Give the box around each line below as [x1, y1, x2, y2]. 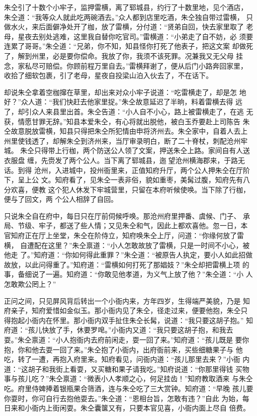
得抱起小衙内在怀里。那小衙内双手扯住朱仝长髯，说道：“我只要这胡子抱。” [4, 315, 244, 325]
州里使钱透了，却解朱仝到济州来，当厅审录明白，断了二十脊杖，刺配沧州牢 [4, 135, 248, 146]
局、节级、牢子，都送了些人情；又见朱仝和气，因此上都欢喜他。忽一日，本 [4, 220, 248, 231]
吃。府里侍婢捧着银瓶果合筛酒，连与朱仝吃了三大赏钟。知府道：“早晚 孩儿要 [4, 383, 254, 393]
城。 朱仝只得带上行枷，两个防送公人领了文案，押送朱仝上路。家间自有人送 [4, 145, 250, 156]
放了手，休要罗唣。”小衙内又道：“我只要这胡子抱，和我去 [49, 325, 233, 335]
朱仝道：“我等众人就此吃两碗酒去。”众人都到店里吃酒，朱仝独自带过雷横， [4, 11, 244, 22]
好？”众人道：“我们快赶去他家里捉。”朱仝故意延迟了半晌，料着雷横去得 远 [4, 96, 243, 107]
